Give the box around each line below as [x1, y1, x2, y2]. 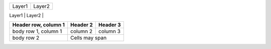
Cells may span [70, 35, 107, 42]
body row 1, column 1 [12, 28, 62, 35]
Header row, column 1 [12, 21, 65, 28]
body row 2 [12, 35, 40, 42]
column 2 [70, 28, 93, 35]
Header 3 [98, 21, 121, 28]
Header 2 [70, 21, 93, 28]
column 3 [98, 28, 120, 35]
